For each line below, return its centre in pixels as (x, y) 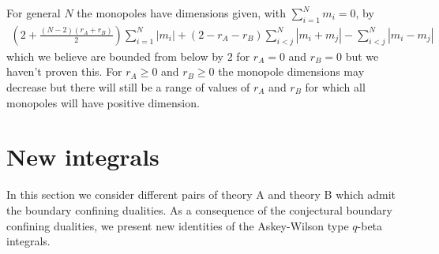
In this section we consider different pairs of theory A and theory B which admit (201, 194)
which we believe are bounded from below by (115, 56)
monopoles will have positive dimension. (103, 102)
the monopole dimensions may (291, 71)
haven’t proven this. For (64, 71)
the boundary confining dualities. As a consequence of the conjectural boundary (199, 209)
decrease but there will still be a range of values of (128, 87)
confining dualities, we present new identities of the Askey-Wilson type (178, 225)
